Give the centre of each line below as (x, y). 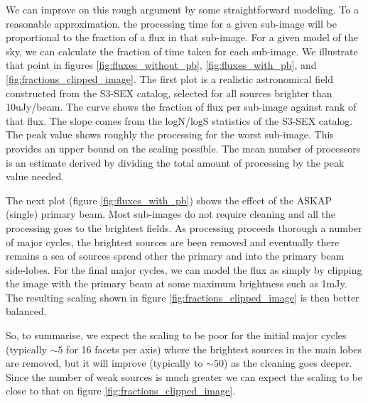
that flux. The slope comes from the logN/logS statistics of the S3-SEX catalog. (179, 120)
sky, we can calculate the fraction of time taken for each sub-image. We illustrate (182, 51)
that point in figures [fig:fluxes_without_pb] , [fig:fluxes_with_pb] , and (161, 65)
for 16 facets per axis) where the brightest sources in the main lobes (214, 349)
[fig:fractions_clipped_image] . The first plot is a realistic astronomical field (170, 78)
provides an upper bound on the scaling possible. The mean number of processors (183, 148)
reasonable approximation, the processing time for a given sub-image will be (171, 23)
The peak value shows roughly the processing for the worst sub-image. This (170, 134)
